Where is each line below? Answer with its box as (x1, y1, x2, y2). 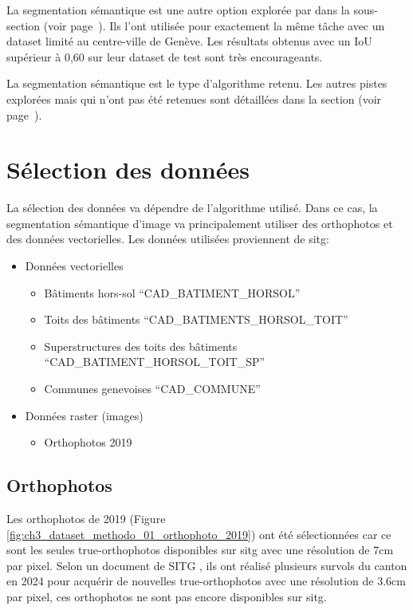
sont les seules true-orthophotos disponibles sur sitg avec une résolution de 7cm (6, 541, 394, 558)
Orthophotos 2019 (44, 434, 132, 451)
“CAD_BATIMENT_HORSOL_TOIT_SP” (44, 353, 265, 370)
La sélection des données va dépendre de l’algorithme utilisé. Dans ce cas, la (6, 199, 378, 216)
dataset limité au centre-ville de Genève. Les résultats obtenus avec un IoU (6, 33, 372, 49)
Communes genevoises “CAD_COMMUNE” (44, 380, 261, 397)
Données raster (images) (25, 407, 144, 423)
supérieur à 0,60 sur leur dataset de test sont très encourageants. (6, 48, 323, 65)
